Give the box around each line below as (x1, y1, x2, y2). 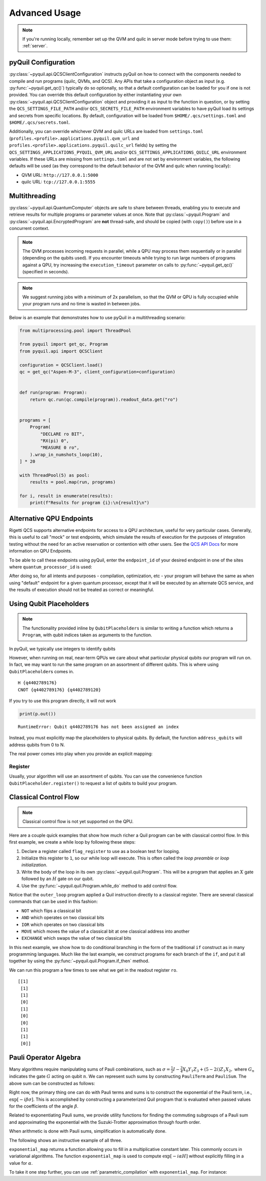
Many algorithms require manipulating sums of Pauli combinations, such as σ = (9, 1066, 170, 1072)
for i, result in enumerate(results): (19, 493, 113, 499)
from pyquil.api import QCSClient (19, 348, 103, 354)
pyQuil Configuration (9, 58, 75, 66)
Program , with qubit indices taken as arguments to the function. (22, 632, 152, 638)
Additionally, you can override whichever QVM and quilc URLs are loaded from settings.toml (9, 129, 204, 134)
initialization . (21, 862, 48, 868)
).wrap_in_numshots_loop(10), (30, 452, 103, 458)
